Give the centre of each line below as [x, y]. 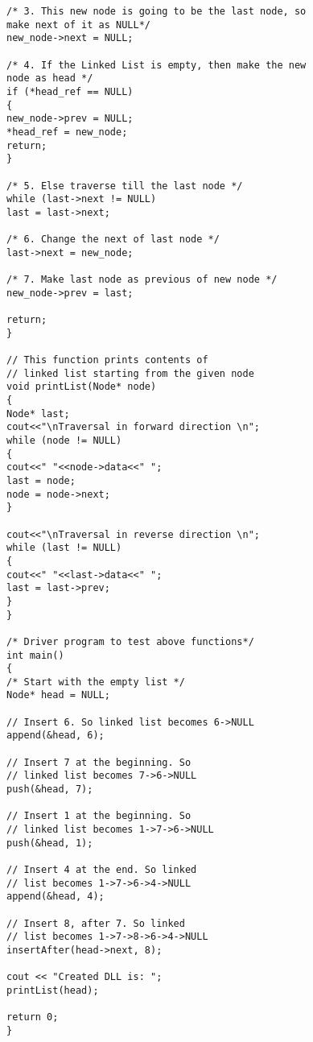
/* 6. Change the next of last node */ [113, 240]
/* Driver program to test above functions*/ [130, 641]
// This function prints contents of [107, 360]
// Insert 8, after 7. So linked [96, 923]
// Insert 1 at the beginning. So [99, 816]
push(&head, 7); [50, 790]
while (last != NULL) [64, 548]
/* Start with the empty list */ [96, 682]
